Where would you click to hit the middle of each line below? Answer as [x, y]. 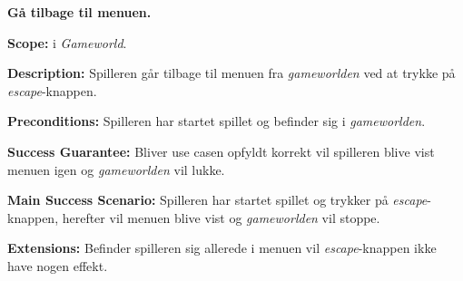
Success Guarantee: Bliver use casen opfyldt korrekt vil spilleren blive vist [221, 151]
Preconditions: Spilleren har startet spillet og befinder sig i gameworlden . [217, 121]
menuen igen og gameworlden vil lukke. [116, 169]
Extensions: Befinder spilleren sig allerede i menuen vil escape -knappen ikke [222, 248]
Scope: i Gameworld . [67, 42]
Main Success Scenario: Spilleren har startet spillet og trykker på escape [217, 200]
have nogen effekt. [58, 265]
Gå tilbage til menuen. [79, 12]
